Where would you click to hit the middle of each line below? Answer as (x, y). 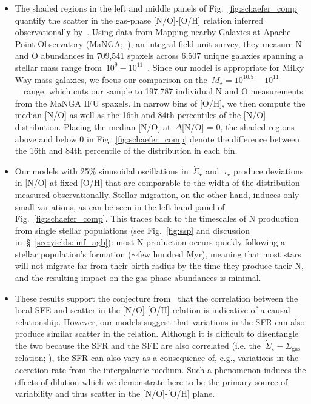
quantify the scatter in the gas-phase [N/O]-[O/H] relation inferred (139, 20)
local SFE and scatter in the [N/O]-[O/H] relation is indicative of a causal (152, 310)
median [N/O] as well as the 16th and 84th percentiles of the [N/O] (140, 115)
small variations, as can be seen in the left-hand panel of (120, 206)
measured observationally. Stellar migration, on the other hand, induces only (157, 194)
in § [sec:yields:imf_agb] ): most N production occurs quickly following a (150, 242)
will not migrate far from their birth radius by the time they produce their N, (159, 266)
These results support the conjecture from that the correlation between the (156, 298)
